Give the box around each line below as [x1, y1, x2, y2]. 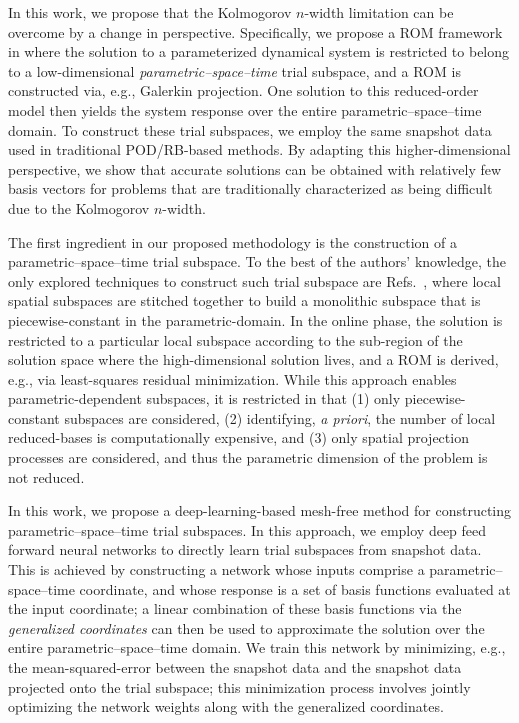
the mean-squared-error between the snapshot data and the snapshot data [8, 657, 462, 677]
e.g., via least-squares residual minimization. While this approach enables [8, 368, 457, 389]
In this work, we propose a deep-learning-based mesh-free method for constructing [8, 500, 512, 521]
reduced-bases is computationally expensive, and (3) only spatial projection [8, 427, 469, 448]
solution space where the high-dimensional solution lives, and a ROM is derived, [8, 349, 499, 370]
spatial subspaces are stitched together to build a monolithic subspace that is [8, 290, 481, 311]
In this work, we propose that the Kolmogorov [8, 2, 292, 22]
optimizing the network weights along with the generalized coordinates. [8, 696, 444, 717]
